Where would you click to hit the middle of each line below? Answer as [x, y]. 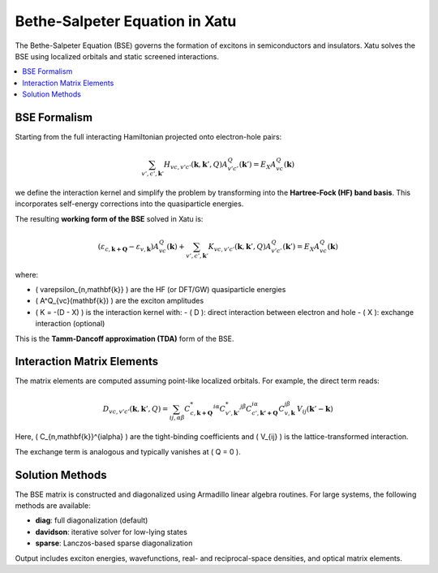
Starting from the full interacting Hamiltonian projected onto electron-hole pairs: [148, 137]
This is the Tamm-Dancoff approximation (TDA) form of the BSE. [125, 338]
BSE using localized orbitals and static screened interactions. [117, 56]
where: [27, 274]
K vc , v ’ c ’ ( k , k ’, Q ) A [240, 248]
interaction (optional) [70, 324]
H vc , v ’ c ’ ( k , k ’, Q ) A [196, 165]
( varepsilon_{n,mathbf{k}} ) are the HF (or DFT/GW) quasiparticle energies [161, 289]
